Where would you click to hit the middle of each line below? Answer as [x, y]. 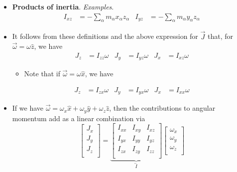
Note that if [42, 74]
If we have [28, 108]
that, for [220, 36]
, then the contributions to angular [162, 108]
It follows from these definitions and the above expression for [105, 36]
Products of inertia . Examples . [63, 6]
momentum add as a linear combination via [79, 118]
